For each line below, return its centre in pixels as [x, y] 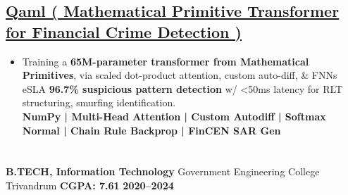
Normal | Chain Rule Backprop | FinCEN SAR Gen [151, 130]
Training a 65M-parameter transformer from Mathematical [166, 61]
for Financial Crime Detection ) [124, 31]
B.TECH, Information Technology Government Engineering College [163, 171]
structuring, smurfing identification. [99, 102]
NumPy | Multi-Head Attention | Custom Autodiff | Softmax [174, 116]
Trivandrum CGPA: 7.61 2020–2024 [90, 185]
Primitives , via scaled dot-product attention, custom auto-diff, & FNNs [180, 75]
